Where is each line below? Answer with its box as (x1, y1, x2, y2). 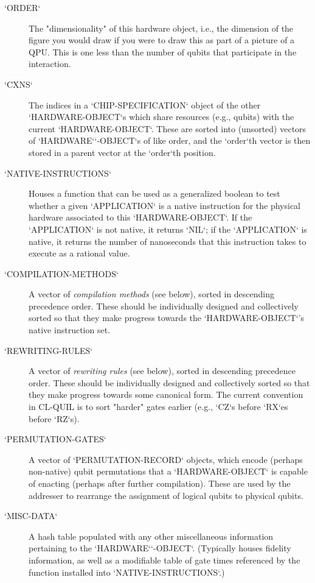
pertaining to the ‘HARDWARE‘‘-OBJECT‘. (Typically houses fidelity (29, 542, 291, 554)
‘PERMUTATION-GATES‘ (4, 433, 106, 445)
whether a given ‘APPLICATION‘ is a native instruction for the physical (29, 199, 301, 211)
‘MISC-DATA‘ (4, 509, 58, 522)
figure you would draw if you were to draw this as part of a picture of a (29, 34, 295, 46)
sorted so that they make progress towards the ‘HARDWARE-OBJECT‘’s (29, 311, 305, 324)
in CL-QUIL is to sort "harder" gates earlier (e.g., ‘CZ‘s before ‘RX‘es (29, 400, 288, 413)
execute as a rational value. (29, 247, 130, 260)
